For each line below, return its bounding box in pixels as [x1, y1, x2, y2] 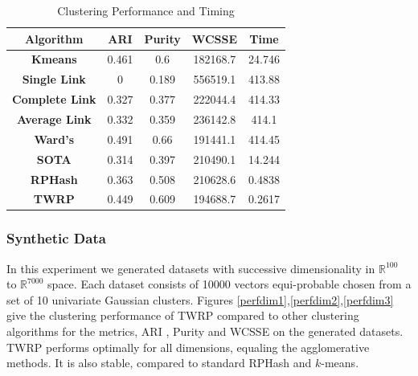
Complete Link [12, 91, 96, 108]
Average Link [16, 110, 92, 127]
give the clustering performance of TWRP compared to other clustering [6, 307, 359, 324]
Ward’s [34, 130, 75, 147]
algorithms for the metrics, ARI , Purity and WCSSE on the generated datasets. [6, 323, 404, 340]
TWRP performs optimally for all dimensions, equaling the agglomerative [6, 338, 370, 355]
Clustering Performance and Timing [57, 2, 235, 18]
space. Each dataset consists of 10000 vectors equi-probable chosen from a [47, 276, 412, 292]
